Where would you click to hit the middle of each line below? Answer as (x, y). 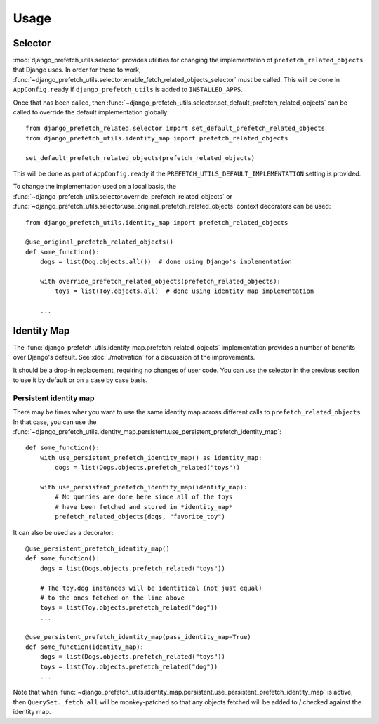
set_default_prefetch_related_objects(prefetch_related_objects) (140, 158)
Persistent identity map (54, 398)
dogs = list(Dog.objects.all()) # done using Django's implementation (166, 262)
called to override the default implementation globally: (91, 112)
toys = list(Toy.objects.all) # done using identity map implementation (185, 291)
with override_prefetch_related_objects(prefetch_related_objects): (160, 281)
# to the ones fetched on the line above (112, 598)
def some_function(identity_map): (85, 647)
